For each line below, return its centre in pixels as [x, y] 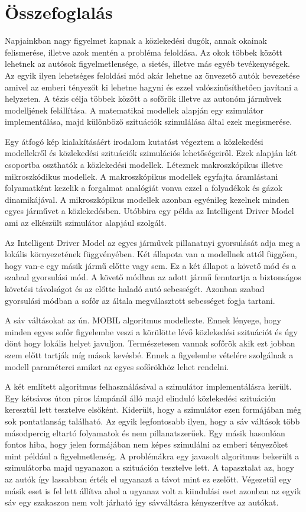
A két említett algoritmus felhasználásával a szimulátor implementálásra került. [148, 386]
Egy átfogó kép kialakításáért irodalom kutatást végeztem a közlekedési [134, 141]
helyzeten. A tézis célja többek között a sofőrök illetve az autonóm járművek [143, 98]
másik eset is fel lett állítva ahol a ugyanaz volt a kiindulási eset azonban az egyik [153, 490]
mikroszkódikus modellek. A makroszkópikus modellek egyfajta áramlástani [141, 176]
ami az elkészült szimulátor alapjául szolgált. [86, 223]
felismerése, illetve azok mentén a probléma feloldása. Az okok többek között [144, 52]
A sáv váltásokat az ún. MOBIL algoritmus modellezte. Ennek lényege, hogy [143, 320]
